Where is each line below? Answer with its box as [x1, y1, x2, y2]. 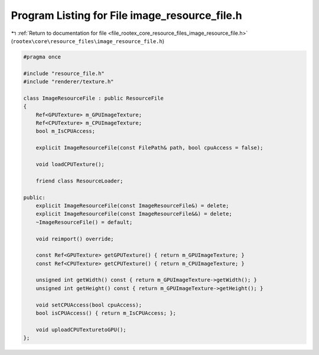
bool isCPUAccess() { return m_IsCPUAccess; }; [35, 310, 177, 317]
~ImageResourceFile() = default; [35, 219, 133, 226]
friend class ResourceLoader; [35, 177, 123, 184]
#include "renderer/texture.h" [23, 79, 115, 85]
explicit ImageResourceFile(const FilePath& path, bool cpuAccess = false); [35, 145, 263, 151]
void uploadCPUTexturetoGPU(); [35, 326, 126, 333]
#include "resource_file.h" [23, 70, 105, 77]
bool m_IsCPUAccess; [35, 128, 96, 135]
